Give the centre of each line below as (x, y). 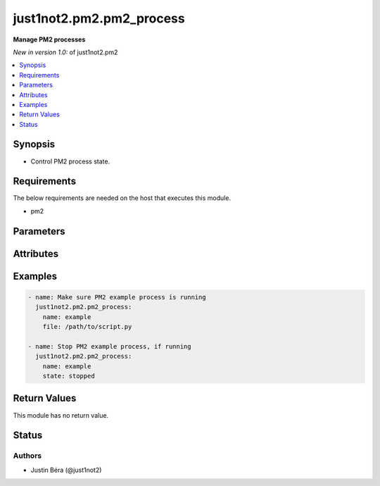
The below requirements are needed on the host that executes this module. (122, 198)
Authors (27, 456)
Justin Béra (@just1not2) (66, 470)
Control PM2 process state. (70, 161)
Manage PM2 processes (49, 39)
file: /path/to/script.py (87, 327)
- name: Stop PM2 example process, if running (109, 346)
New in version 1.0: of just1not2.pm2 (65, 52)
